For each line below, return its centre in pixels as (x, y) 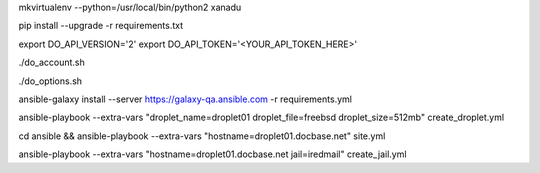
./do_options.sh (50, 81)
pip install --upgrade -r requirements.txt (101, 26)
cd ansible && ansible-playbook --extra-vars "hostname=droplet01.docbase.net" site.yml (202, 136)
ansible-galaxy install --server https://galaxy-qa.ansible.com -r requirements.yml (185, 99)
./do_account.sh (51, 62)
